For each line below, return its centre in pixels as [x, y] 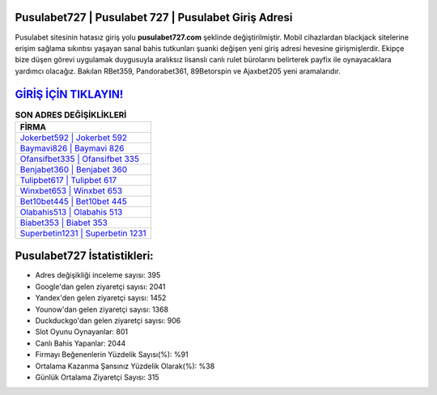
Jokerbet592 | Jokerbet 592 [74, 138]
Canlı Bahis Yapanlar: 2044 [81, 343]
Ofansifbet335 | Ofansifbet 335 [79, 159]
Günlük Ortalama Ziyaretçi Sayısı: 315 [97, 377]
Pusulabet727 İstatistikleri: [84, 256]
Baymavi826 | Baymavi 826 [72, 148]
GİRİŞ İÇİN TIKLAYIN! [69, 94]
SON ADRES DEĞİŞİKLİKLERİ [71, 115]
